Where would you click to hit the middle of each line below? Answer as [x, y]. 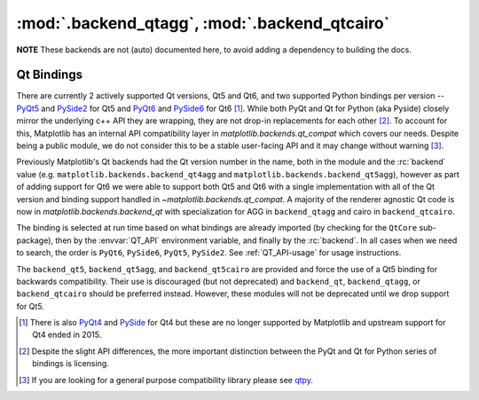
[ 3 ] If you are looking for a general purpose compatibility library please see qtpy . [166, 380]
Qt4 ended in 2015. [67, 335]
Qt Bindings [50, 75]
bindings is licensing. [71, 364]
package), [35, 240]
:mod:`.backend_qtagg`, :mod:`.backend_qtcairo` [203, 23]
